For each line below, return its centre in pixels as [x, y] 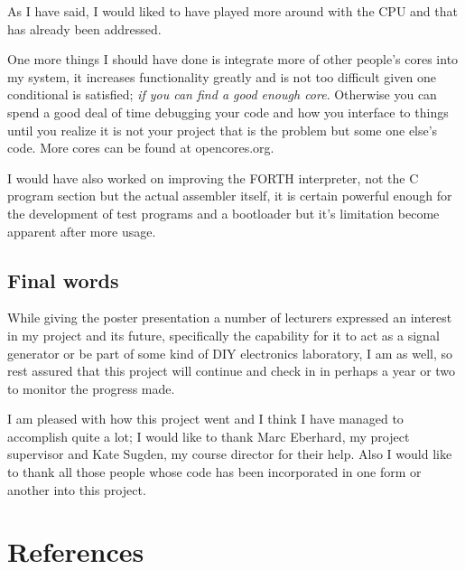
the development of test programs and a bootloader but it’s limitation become [223, 213]
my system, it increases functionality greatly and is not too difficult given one [222, 76]
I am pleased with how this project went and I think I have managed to [205, 419]
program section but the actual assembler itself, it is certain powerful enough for [230, 196]
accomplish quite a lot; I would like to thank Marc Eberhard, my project [209, 436]
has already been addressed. [84, 28]
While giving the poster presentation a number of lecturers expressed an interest [230, 318]
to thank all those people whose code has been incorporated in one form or [214, 472]
